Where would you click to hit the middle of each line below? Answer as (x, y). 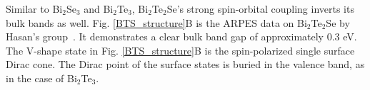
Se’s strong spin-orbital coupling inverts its (260, 9)
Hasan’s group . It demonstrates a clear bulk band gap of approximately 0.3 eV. (181, 36)
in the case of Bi (41, 78)
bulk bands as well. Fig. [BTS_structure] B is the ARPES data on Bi (156, 22)
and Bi (99, 9)
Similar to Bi (34, 9)
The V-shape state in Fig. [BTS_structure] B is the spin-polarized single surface (180, 50)
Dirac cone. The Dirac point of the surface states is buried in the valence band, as (185, 64)
